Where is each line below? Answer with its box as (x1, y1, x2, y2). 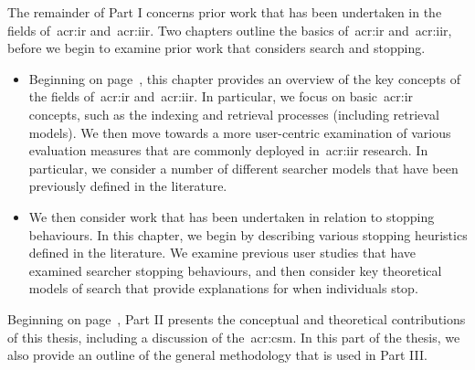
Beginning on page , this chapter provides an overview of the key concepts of (28, 69, 461, 88)
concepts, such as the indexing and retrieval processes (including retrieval (28, 104, 439, 123)
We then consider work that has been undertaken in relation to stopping (28, 206, 435, 226)
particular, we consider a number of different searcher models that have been (28, 158, 459, 177)
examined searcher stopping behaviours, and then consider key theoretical (28, 260, 442, 280)
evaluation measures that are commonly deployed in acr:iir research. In (28, 141, 428, 160)
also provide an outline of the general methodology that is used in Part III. (7, 345, 427, 365)
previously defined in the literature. (28, 176, 227, 196)
